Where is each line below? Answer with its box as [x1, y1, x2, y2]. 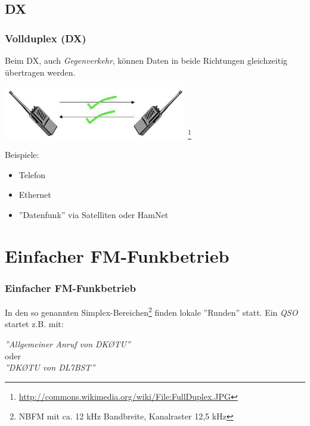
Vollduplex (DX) [5, 30, 86, 45]
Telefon [18, 168, 46, 181]
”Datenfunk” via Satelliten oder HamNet [18, 208, 169, 220]
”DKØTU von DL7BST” [5, 361, 95, 374]
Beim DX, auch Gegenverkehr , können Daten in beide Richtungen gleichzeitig [5, 54, 288, 66]
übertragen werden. [5, 66, 76, 78]
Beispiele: [5, 148, 39, 161]
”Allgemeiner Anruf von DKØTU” [5, 337, 131, 350]
